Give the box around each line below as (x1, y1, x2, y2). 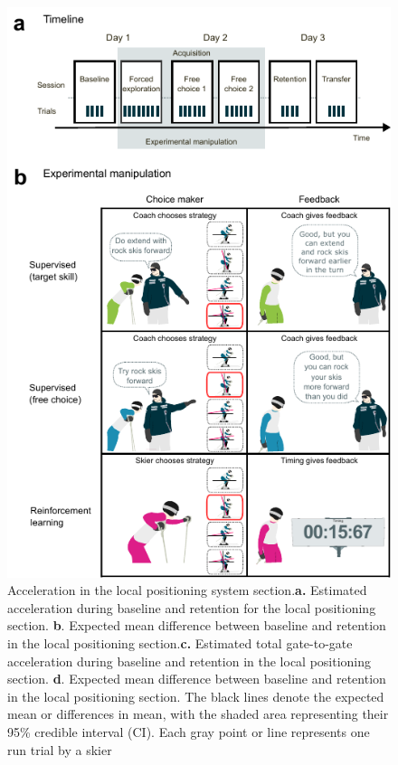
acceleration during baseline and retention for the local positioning (7, 598, 376, 617)
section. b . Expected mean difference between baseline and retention (7, 616, 386, 635)
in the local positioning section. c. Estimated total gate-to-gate (7, 634, 353, 653)
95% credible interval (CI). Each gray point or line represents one (7, 722, 370, 741)
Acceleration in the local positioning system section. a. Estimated (7, 581, 367, 600)
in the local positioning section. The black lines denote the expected (7, 686, 384, 705)
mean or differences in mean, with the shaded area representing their (7, 704, 389, 723)
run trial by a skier (7, 740, 112, 759)
